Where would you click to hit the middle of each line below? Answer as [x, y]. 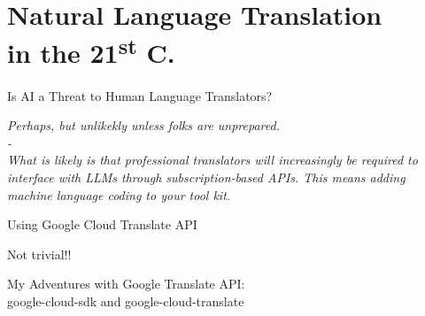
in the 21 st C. [91, 51]
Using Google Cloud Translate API [102, 224]
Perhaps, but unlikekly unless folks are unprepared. [143, 125]
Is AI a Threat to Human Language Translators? [140, 95]
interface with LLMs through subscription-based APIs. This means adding [206, 177]
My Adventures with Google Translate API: [126, 284]
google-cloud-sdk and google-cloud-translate [126, 301]
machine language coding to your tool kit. [119, 194]
